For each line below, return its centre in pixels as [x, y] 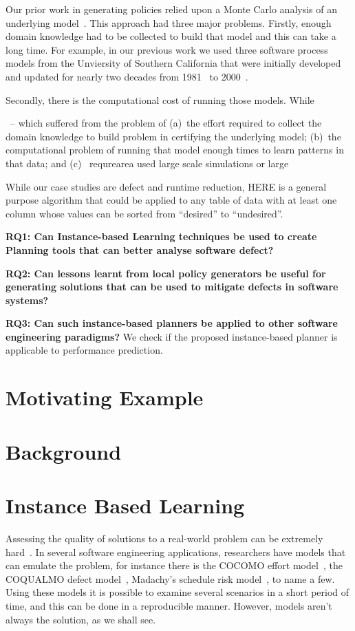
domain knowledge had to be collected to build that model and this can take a [171, 36]
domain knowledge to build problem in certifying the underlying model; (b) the [173, 136]
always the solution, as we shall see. [81, 619]
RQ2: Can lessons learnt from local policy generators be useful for [166, 273]
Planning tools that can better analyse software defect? [140, 249]
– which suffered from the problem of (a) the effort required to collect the [166, 123]
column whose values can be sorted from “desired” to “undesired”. [144, 213]
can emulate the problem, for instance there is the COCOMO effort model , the [174, 565]
